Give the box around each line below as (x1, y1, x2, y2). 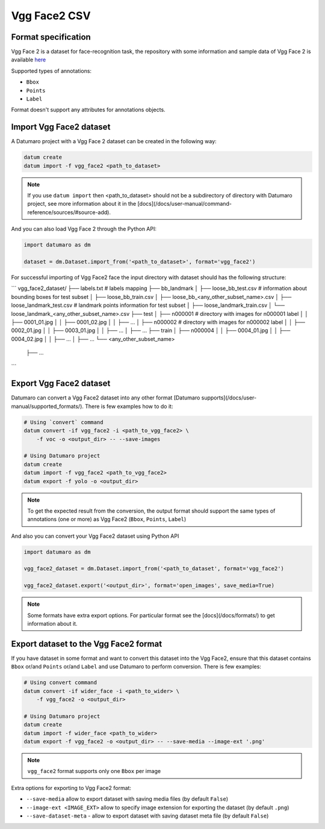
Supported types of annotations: (11, 67, 92, 75)
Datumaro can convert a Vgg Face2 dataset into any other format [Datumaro (11, 394, 200, 401)
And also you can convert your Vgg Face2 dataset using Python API (11, 532, 179, 540)
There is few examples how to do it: (84, 402, 173, 410)
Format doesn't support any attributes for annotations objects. (11, 106, 166, 114)
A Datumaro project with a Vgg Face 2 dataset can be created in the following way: (11, 138, 217, 145)
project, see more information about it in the (27, 200, 137, 208)
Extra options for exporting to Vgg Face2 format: (11, 784, 132, 791)
